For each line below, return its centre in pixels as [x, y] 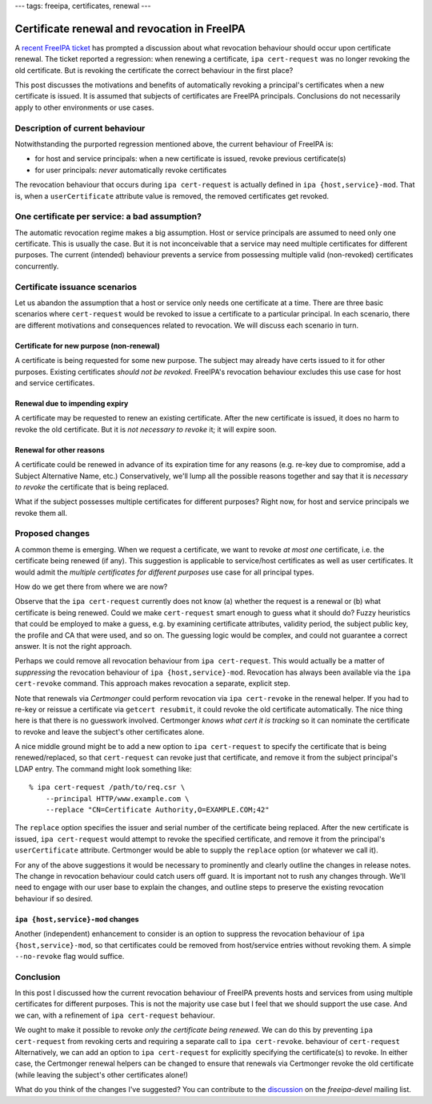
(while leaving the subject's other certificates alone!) [101, 1074]
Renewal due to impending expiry [72, 403]
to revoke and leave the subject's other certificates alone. [110, 731]
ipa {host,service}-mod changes [77, 919]
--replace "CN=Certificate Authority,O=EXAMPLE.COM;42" [157, 810]
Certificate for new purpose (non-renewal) [87, 345]
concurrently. [37, 266]
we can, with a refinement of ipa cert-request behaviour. [115, 1015]
